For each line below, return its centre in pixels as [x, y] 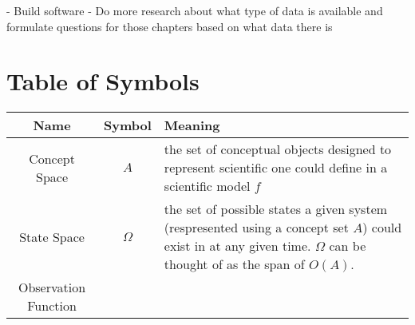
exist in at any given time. [237, 246]
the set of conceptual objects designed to [278, 149]
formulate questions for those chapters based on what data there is [170, 26]
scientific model [207, 186]
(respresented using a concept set [256, 228]
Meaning [192, 125]
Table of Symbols [103, 81]
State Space [52, 236]
